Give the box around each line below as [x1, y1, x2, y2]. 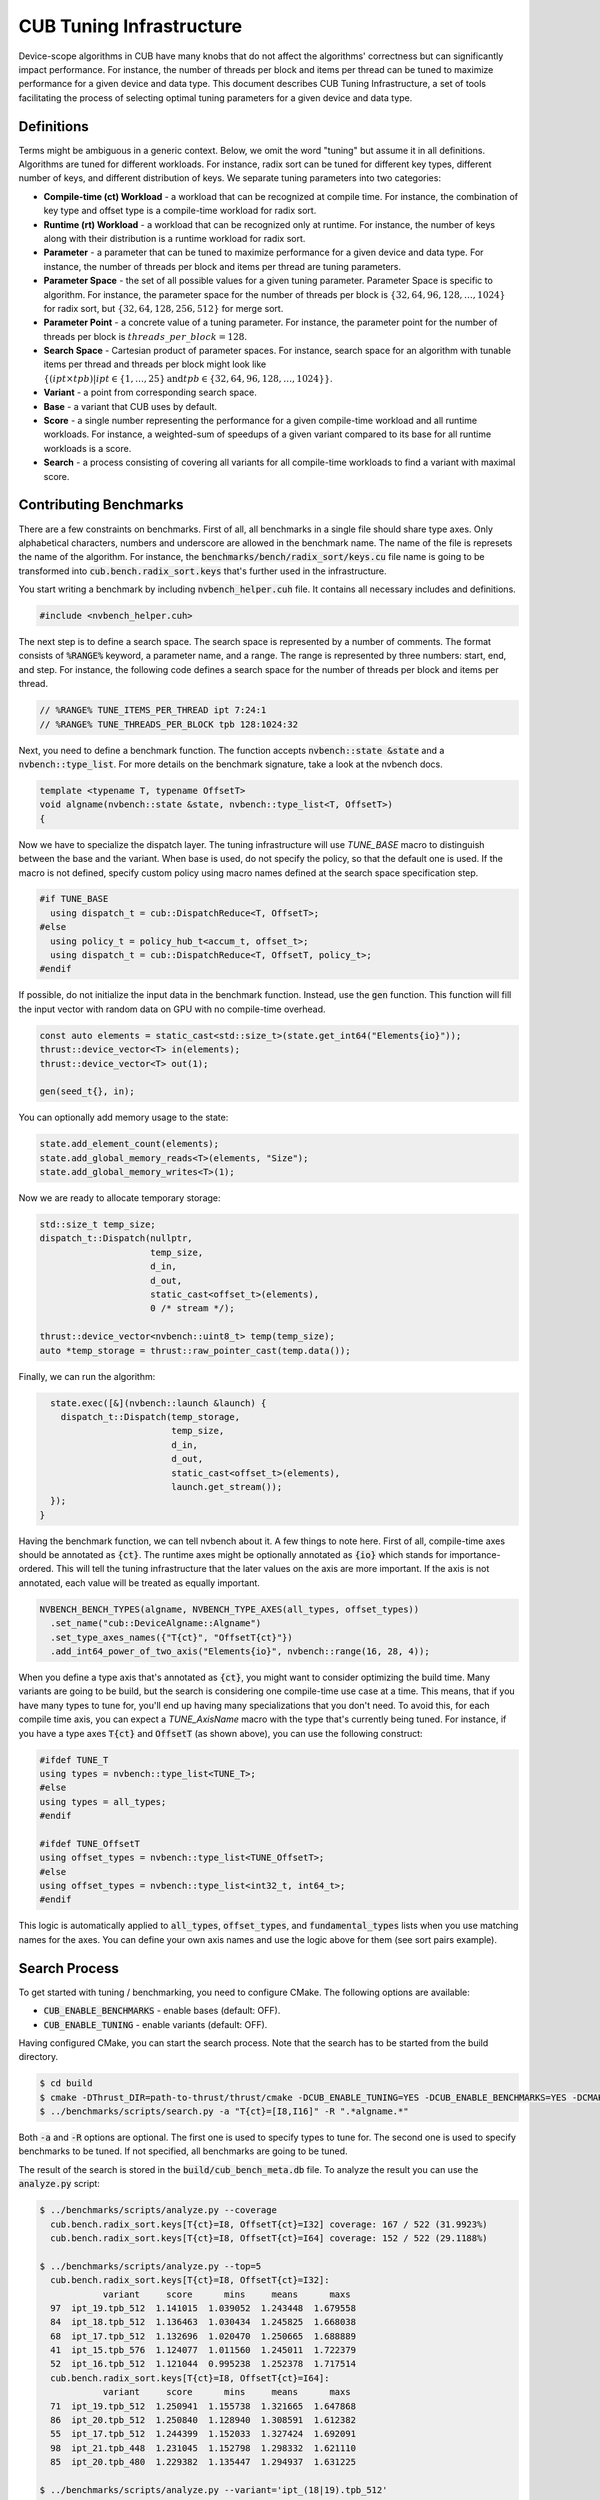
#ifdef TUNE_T [39, 1754, 109, 1765]
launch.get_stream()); [171, 1481, 283, 1492]
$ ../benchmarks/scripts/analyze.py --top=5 [39, 2260, 262, 2272]
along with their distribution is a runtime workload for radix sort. [43, 232, 306, 244]
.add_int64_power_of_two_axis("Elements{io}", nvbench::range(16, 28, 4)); [50, 1646, 430, 1657]
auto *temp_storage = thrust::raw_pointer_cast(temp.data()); [39, 1345, 351, 1356]
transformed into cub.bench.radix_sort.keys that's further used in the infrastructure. [18, 565, 387, 577]
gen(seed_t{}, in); [39, 1086, 135, 1097]
